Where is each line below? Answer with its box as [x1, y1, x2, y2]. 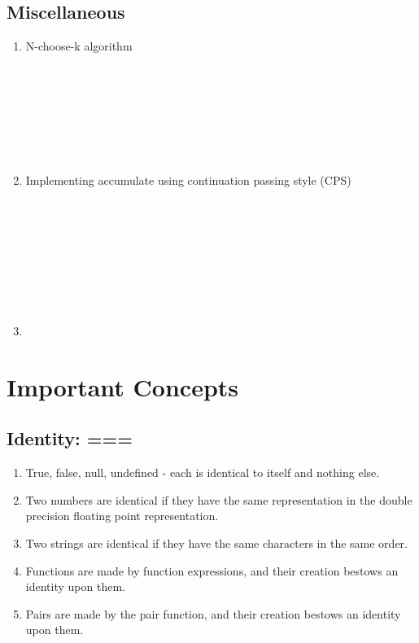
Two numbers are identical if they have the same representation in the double [25, 491, 412, 508]
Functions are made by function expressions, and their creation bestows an [25, 562, 399, 579]
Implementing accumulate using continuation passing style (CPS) [25, 172, 351, 189]
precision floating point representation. [25, 507, 219, 524]
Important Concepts [7, 370, 239, 403]
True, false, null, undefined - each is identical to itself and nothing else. [25, 464, 380, 481]
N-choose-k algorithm [25, 37, 133, 55]
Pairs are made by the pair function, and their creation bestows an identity [25, 605, 401, 622]
